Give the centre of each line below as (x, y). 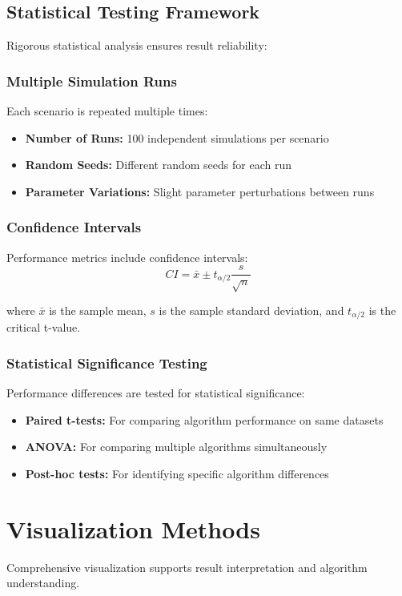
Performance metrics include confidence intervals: (127, 257)
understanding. (43, 583)
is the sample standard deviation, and (251, 310)
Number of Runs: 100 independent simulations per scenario (177, 137)
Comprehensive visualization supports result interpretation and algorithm (187, 567)
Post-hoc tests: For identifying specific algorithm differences (177, 474)
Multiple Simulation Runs (92, 81)
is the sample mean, (98, 310)
